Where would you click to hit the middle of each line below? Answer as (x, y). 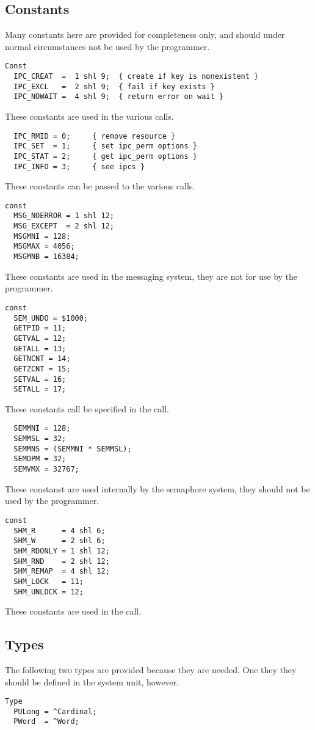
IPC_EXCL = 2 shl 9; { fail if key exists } (114, 86)
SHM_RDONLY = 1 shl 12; (62, 551)
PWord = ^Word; (46, 722)
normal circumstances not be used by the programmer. (107, 46)
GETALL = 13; (40, 349)
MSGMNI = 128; (42, 236)
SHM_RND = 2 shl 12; (62, 561)
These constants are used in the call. (73, 611)
